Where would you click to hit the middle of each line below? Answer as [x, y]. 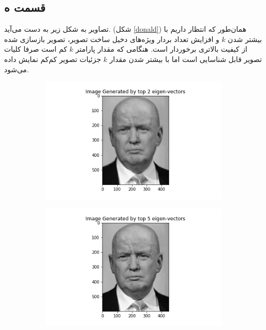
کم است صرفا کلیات [36, 49]
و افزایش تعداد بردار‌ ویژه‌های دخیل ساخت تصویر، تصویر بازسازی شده [112, 39]
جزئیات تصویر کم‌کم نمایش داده [53, 59]
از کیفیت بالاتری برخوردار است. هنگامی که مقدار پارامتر [161, 49]
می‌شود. [17, 69]
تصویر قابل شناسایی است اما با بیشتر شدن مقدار [186, 59]
